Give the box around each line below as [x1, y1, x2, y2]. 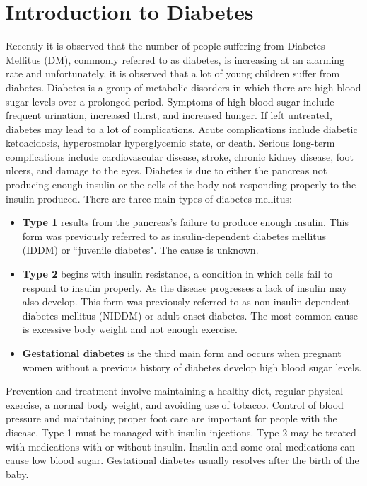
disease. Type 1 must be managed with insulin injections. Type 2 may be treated [6, 424, 356, 439]
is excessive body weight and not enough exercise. [22, 322, 238, 337]
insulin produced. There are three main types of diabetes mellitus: [6, 191, 292, 205]
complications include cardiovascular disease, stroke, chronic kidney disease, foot [6, 149, 354, 164]
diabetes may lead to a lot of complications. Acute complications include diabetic [6, 121, 358, 136]
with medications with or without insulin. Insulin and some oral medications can [6, 439, 355, 453]
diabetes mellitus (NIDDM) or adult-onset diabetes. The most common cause [22, 307, 358, 322]
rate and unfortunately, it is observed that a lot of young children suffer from [6, 66, 340, 81]
